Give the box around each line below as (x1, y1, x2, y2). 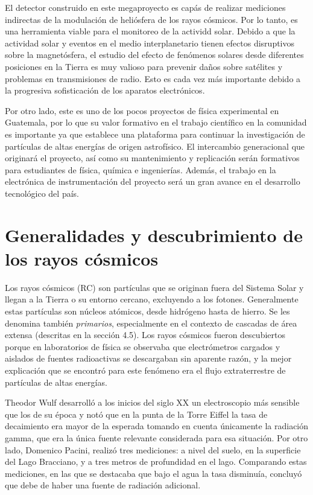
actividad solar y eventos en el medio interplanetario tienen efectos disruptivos (5, 36, 295, 49)
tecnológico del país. (5, 187, 79, 199)
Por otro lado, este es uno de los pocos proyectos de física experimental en (5, 104, 279, 117)
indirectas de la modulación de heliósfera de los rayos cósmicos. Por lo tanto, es (5, 13, 298, 25)
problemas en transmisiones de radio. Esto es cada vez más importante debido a (5, 72, 301, 85)
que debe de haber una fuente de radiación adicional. (5, 479, 201, 491)
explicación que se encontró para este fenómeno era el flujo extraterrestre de (5, 363, 286, 376)
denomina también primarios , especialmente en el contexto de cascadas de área (5, 316, 297, 329)
